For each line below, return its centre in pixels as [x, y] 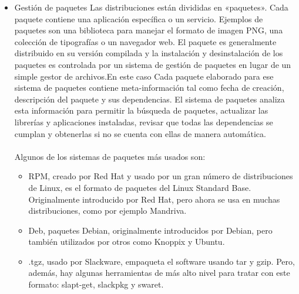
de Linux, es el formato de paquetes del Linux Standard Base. [140, 187]
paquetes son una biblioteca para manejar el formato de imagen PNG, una [149, 30]
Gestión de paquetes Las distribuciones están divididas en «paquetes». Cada [151, 7]
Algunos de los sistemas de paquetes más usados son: [110, 156]
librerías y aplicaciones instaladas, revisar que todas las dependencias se [144, 122]
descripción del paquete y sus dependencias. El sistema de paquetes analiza [149, 99]
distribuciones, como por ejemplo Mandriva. [107, 211]
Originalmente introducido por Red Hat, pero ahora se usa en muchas [154, 199]
